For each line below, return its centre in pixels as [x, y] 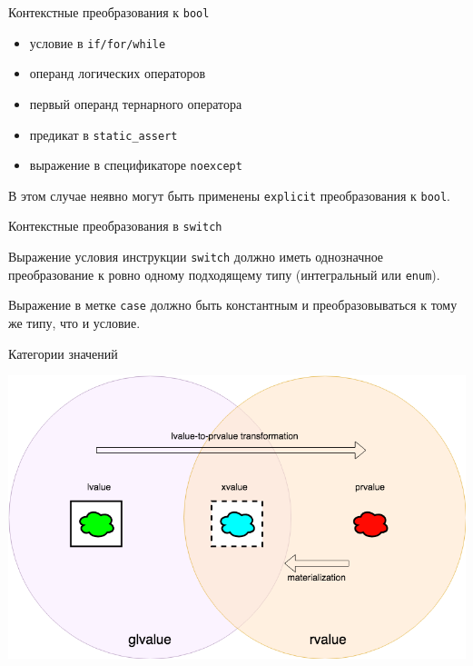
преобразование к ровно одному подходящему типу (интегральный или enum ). [224, 274]
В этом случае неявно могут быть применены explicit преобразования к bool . [230, 195]
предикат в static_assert [103, 134]
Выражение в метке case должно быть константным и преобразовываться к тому [233, 305]
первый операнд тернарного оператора [136, 103]
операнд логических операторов [118, 73]
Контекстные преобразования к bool [109, 12]
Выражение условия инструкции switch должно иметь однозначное [196, 257]
